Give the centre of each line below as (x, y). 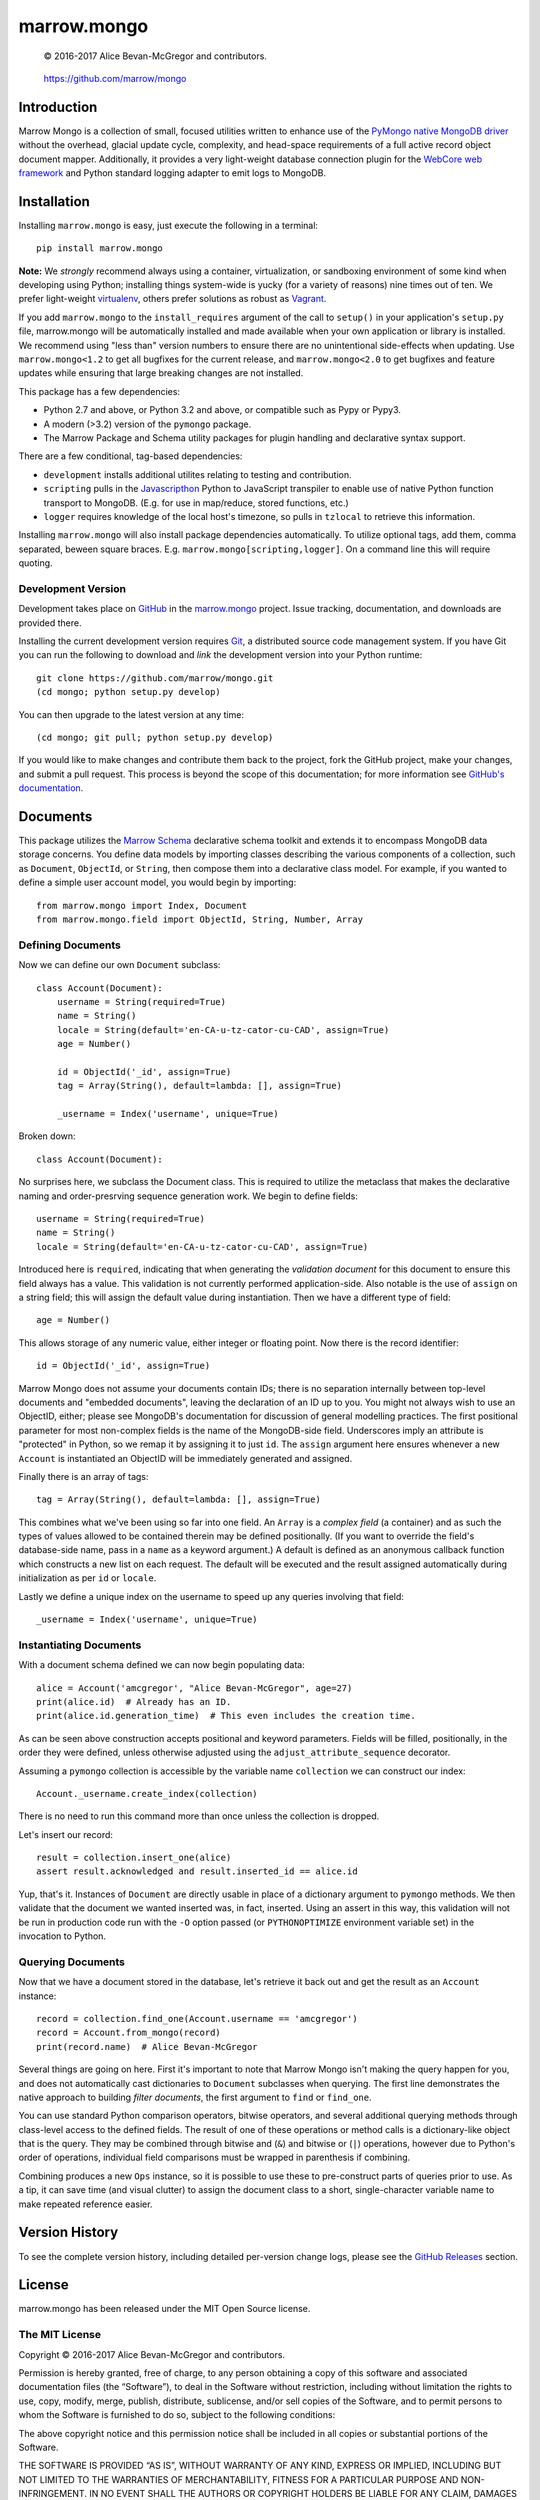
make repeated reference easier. (85, 2204)
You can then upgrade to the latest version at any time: (131, 714)
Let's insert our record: (66, 1834)
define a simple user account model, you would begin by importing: (157, 882)
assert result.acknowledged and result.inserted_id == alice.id (197, 1871)
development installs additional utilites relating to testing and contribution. (197, 474)
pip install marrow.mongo (100, 248)
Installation (54, 201)
